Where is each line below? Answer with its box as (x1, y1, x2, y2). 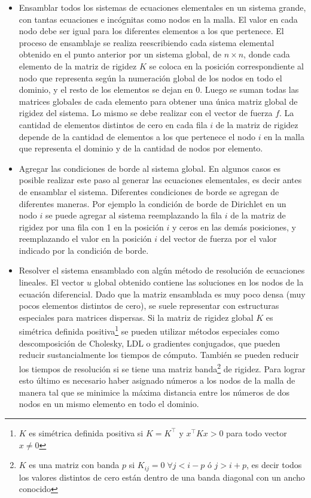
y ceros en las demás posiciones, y (172, 220, 296, 233)
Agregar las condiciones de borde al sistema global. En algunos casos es (19, 162, 281, 174)
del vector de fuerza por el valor (160, 232, 277, 245)
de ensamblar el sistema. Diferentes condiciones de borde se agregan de (19, 185, 279, 198)
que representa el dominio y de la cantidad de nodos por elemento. (19, 142, 263, 154)
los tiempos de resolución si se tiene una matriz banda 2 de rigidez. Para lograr (19, 360, 306, 375)
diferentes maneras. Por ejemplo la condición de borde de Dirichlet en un (19, 197, 286, 209)
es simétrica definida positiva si (29, 426, 144, 439)
